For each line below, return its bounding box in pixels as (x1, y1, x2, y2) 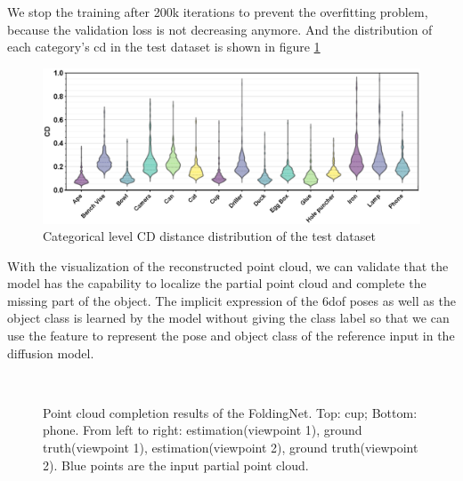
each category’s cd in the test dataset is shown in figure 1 (7, 37, 321, 56)
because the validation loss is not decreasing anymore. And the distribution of (7, 20, 433, 38)
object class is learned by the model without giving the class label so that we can (7, 309, 450, 327)
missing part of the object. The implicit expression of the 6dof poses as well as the (7, 291, 456, 309)
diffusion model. (7, 343, 94, 362)
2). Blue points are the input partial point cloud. (43, 455, 309, 474)
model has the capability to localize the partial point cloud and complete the (7, 274, 426, 293)
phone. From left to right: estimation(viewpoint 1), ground (43, 421, 362, 439)
